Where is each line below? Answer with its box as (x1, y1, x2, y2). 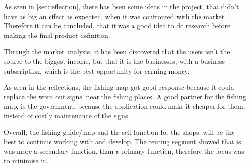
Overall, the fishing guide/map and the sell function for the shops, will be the (4, 127, 235, 137)
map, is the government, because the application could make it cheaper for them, (4, 101, 245, 111)
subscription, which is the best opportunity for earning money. (4, 65, 190, 75)
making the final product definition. (4, 30, 110, 40)
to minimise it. (4, 155, 48, 166)
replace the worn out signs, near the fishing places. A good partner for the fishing (4, 91, 246, 101)
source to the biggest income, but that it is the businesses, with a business (4, 56, 225, 66)
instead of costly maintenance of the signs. (4, 110, 130, 120)
